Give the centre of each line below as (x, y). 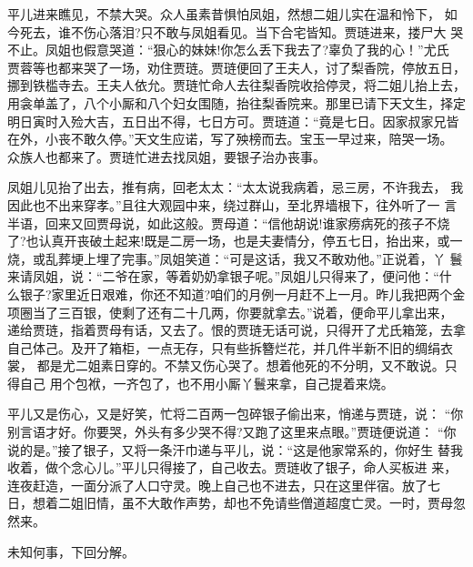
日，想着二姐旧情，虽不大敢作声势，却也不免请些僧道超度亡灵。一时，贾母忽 (236, 503)
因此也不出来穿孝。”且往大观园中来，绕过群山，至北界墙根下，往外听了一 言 (232, 204)
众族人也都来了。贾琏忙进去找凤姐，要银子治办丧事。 (166, 156)
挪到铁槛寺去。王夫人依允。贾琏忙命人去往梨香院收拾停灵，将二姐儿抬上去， (236, 85)
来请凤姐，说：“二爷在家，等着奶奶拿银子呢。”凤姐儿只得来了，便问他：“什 (230, 276)
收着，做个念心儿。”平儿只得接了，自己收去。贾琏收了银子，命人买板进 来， (232, 467)
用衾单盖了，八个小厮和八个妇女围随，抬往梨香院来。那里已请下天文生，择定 (236, 102)
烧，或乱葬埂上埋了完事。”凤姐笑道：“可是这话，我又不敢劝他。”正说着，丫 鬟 (235, 258)
